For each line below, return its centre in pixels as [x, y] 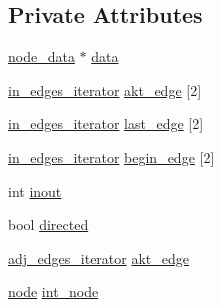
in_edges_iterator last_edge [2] [106, 123]
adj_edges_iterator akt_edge [99, 257]
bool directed [48, 224]
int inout [35, 190]
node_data [41, 56]
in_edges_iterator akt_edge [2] [105, 89]
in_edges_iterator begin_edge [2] [111, 156]
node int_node [53, 291]
